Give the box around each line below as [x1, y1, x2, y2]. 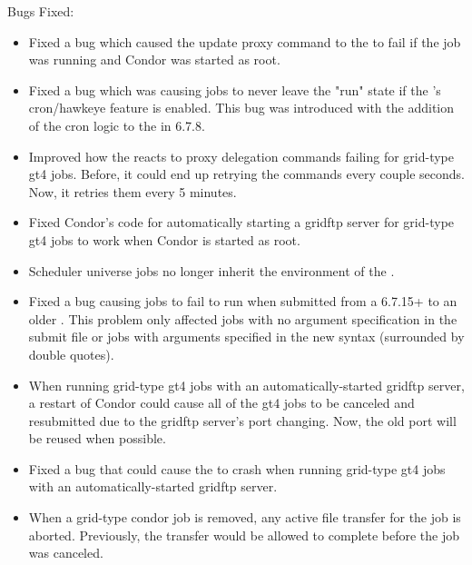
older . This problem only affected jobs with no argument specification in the [28, 309, 457, 328]
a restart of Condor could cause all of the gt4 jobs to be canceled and [28, 393, 415, 412]
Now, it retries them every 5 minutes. [28, 182, 237, 201]
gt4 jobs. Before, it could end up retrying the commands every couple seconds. [28, 164, 465, 183]
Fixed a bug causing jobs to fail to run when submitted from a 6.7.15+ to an [28, 292, 457, 311]
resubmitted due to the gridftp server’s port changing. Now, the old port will [28, 411, 457, 430]
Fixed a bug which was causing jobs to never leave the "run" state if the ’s [28, 80, 441, 99]
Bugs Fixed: [7, 2, 74, 20]
